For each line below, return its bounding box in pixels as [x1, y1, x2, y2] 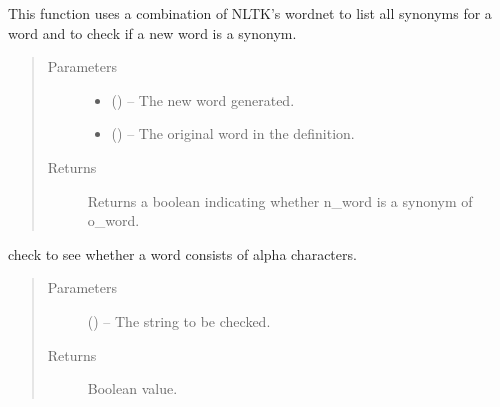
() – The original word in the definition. [111, 123, 355, 144]
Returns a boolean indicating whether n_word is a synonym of [87, 190, 473, 211]
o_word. [87, 210, 140, 231]
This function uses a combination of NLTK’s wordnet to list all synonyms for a [8, 3, 492, 23]
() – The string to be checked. [87, 310, 271, 331]
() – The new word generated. [111, 89, 295, 110]
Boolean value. [87, 378, 178, 399]
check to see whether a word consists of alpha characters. [8, 243, 357, 264]
